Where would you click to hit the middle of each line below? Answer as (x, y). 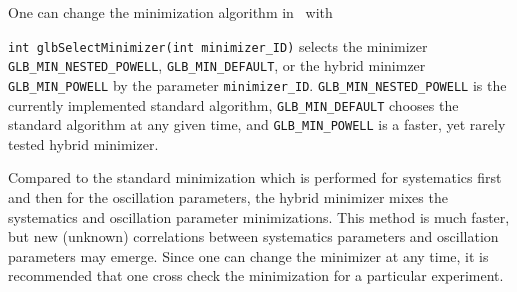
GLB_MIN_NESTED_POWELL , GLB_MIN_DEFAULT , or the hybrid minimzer (217, 65)
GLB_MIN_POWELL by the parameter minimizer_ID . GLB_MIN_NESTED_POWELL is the (257, 84)
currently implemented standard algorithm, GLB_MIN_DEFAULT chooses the (233, 104)
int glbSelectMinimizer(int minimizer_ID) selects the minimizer (218, 45)
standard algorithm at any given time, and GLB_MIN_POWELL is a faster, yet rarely (257, 124)
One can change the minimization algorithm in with (170, 12)
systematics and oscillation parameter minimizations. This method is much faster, (259, 216)
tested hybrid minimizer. (83, 143)
